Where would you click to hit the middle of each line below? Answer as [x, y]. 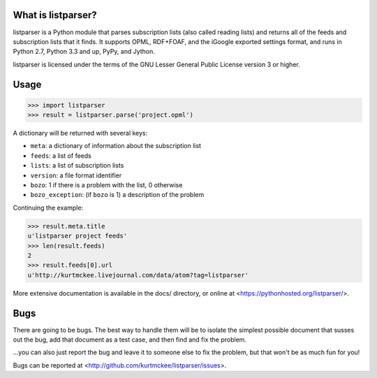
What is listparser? [55, 15]
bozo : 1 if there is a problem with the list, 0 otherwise [106, 185]
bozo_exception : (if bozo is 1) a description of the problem [117, 195]
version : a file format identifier [76, 175]
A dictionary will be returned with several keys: [80, 133]
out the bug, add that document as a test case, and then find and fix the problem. [130, 340]
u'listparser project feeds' [77, 236]
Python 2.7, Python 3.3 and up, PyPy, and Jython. [84, 52]
